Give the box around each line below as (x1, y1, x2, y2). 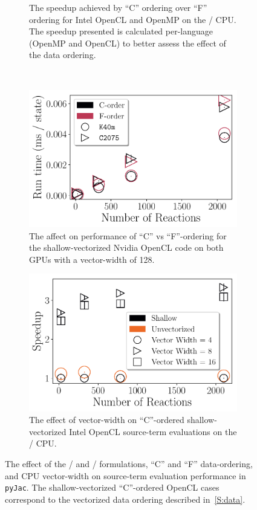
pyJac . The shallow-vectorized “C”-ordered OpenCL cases (5, 481, 220, 494)
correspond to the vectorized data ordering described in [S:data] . (5, 492, 246, 505)
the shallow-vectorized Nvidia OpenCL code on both (29, 241, 224, 254)
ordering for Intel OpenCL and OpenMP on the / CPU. (29, 13, 236, 25)
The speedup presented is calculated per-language (29, 25, 213, 37)
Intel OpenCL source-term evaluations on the (69, 425, 237, 437)
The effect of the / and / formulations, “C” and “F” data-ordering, (5, 457, 253, 470)
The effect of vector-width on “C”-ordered (29, 413, 184, 426)
